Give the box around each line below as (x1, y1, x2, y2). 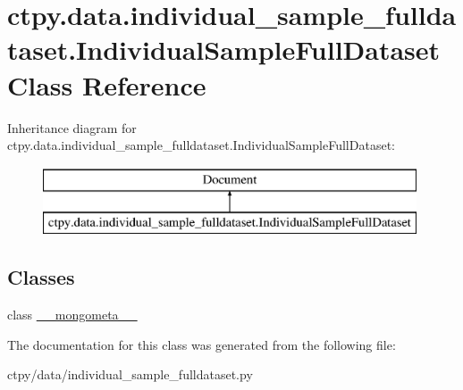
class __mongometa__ (7, 305, 138, 324)
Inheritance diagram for (7, 118, 137, 137)
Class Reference (7, 66, 206, 103)
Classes (7, 263, 75, 291)
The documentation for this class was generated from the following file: (7, 335, 396, 353)
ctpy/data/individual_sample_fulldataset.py (7, 365, 253, 384)
